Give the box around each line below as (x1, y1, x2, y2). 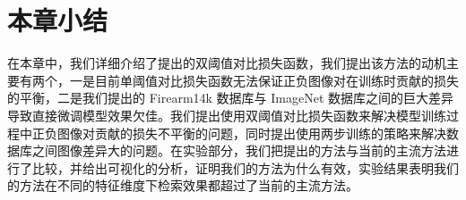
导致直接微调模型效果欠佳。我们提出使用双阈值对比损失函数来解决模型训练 (7, 105, 446, 124)
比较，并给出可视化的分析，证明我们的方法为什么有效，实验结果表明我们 (31, 158, 459, 177)
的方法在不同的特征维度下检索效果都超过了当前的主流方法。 (7, 176, 358, 195)
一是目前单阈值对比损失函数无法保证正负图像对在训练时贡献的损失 (69, 71, 459, 89)
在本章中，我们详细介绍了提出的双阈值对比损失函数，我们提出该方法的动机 (7, 54, 446, 72)
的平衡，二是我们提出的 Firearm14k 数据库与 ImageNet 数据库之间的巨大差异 (7, 88, 454, 107)
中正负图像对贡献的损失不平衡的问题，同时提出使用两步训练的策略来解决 (19, 123, 446, 142)
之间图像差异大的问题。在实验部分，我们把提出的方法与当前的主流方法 (31, 141, 446, 160)
